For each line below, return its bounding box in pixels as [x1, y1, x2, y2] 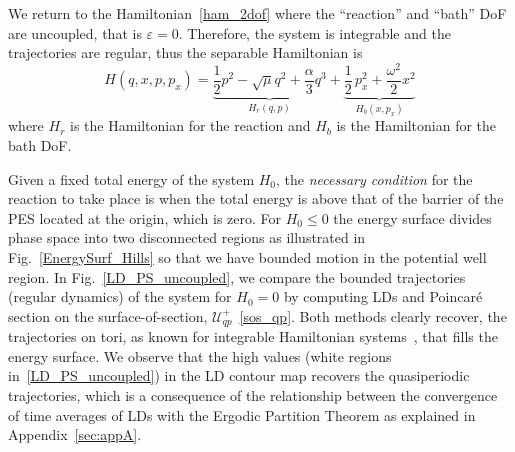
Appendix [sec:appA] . [8, 424, 142, 445]
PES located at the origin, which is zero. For [8, 207, 282, 228]
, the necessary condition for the [276, 168, 473, 189]
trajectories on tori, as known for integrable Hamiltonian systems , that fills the [8, 326, 498, 347]
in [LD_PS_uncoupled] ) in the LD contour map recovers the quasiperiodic [8, 365, 470, 386]
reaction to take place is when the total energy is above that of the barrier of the [8, 188, 504, 209]
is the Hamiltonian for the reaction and [69, 115, 311, 136]
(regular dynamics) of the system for [8, 286, 232, 307]
